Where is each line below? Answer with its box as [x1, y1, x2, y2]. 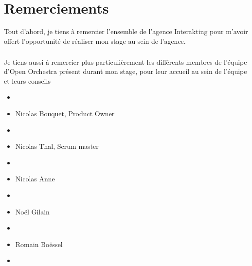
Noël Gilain [15, 206, 50, 216]
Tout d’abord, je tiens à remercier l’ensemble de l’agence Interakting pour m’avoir [4, 26, 248, 36]
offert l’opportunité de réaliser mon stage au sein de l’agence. [4, 35, 186, 46]
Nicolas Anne [15, 174, 55, 184]
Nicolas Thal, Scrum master [15, 141, 99, 151]
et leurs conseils [4, 75, 51, 86]
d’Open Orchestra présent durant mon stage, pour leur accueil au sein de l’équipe [4, 66, 247, 76]
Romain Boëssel [15, 239, 63, 249]
